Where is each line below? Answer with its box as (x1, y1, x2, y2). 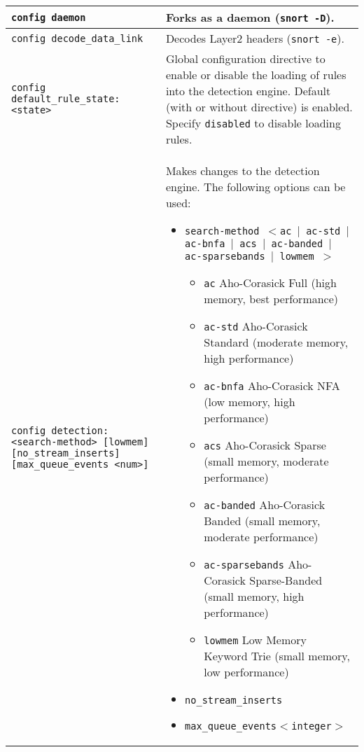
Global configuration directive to (165, 50, 325, 67)
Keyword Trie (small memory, (204, 648, 350, 664)
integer (291, 720, 332, 732)
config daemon (11, 11, 86, 23)
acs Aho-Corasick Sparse (204, 437, 326, 453)
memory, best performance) (204, 291, 339, 307)
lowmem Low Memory (204, 632, 307, 648)
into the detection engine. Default (165, 83, 331, 99)
